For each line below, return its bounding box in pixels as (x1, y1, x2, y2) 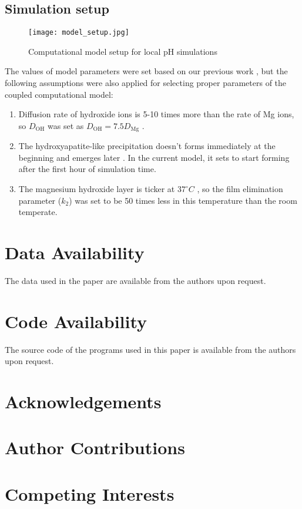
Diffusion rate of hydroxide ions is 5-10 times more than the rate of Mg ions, (18, 108, 294, 120)
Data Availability (5, 240, 145, 265)
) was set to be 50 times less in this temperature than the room (69, 194, 297, 206)
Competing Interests (5, 481, 175, 505)
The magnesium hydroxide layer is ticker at (18, 183, 175, 195)
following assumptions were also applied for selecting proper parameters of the (5, 77, 287, 89)
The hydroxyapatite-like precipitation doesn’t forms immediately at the (18, 140, 276, 152)
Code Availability (5, 309, 147, 333)
